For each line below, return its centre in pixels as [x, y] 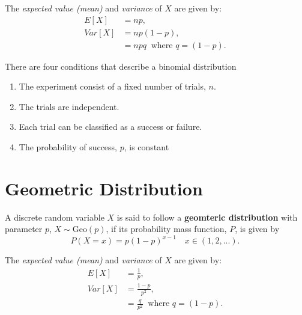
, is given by [257, 229]
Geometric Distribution [104, 188]
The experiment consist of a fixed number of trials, [112, 86]
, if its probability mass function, [166, 229]
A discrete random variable [55, 217]
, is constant [146, 147]
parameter [24, 229]
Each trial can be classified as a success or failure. [110, 127]
